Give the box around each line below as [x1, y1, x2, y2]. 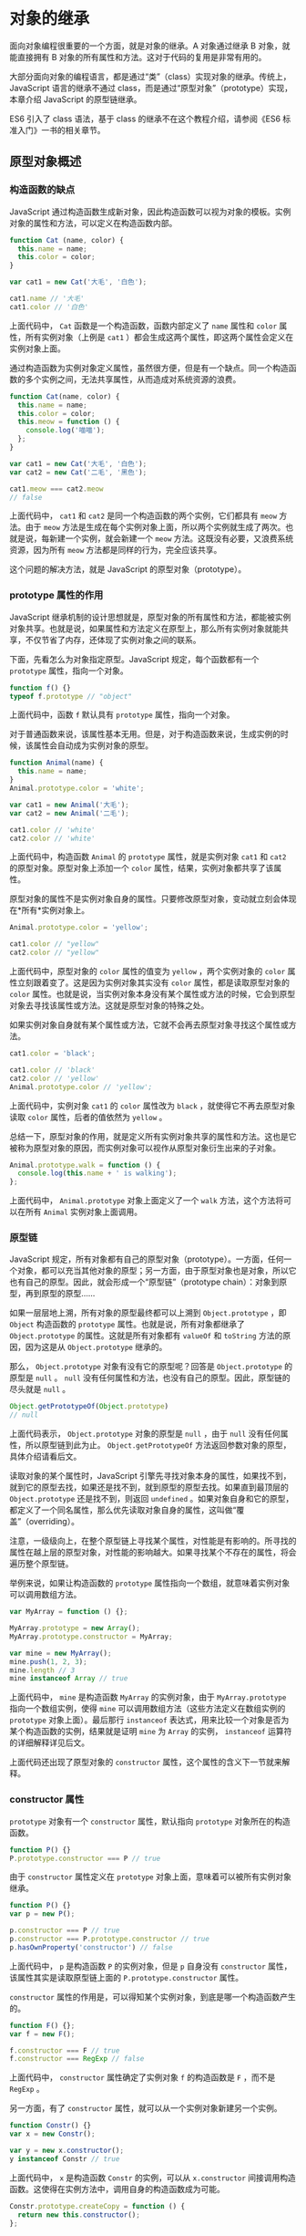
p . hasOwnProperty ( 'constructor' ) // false [9, 1942, 173, 1952]
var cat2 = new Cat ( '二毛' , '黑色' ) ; [9, 467, 148, 477]
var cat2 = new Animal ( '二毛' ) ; [9, 808, 130, 817]
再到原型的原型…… [25, 1288, 96, 1299]
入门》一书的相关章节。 [16, 124, 106, 135]
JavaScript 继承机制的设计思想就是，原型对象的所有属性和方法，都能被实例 [9, 611, 291, 622]
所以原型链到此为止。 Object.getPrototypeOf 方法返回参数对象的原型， [25, 1440, 291, 1451]
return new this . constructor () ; [17, 2210, 141, 2220]
